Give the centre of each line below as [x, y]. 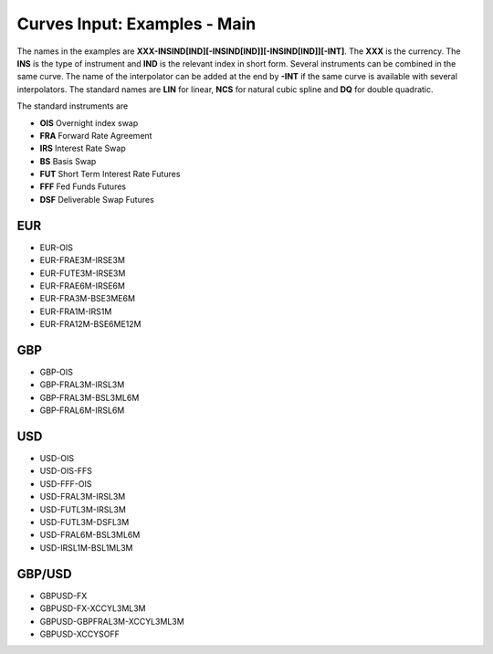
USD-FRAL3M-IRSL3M [83, 497]
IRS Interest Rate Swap [83, 148]
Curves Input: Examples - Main [136, 24]
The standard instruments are [73, 106]
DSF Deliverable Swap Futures [97, 199]
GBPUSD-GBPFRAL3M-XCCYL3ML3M [112, 621]
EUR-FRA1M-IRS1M [76, 311]
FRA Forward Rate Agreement [96, 135]
